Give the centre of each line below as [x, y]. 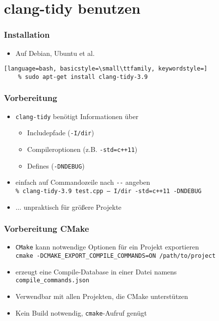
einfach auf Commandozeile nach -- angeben [83, 182]
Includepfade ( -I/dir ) [61, 133]
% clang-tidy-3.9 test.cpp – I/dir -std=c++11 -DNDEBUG [109, 191]
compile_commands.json [52, 281]
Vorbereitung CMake [47, 229]
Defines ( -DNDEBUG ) [56, 165]
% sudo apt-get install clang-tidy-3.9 [83, 77]
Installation [27, 35]
